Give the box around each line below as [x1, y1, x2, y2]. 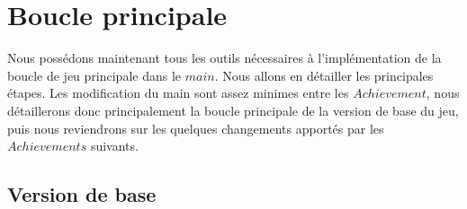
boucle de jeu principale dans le [7, 65, 182, 84]
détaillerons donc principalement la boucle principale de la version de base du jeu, [7, 100, 459, 119]
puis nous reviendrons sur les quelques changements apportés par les [7, 118, 384, 137]
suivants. [90, 136, 139, 155]
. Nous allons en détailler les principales [214, 65, 434, 84]
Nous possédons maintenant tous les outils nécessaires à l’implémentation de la [7, 48, 442, 67]
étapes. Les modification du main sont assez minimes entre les [7, 83, 349, 102]
